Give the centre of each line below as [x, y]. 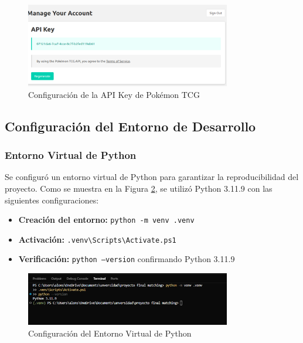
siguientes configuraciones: [52, 200]
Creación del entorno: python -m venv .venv [106, 220]
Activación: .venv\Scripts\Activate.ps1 [97, 239]
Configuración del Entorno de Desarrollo [130, 126]
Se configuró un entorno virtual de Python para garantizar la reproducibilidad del [152, 177]
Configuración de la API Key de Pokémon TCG [114, 94]
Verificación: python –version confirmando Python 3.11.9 [127, 259]
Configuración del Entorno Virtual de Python [110, 333]
